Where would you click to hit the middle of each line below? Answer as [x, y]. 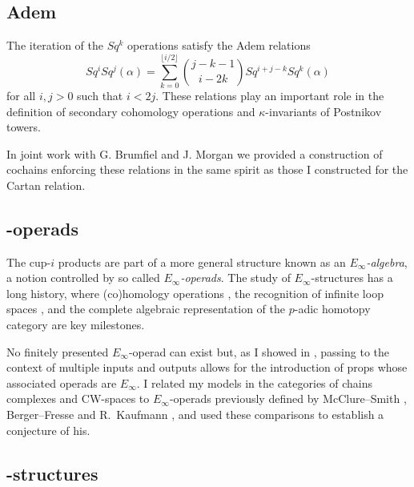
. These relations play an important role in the [270, 95]
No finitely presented [58, 351]
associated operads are [62, 382]
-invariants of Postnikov [324, 111]
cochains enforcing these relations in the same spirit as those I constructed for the [207, 169]
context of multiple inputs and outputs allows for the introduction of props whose [207, 367]
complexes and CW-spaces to [78, 398]
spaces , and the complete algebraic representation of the [146, 309]
